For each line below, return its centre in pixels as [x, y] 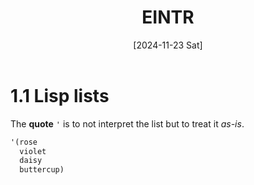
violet [33, 151]
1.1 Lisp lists [60, 95]
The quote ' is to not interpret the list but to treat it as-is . [127, 123]
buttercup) [42, 170]
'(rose [24, 142]
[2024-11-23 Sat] [168, 45]
